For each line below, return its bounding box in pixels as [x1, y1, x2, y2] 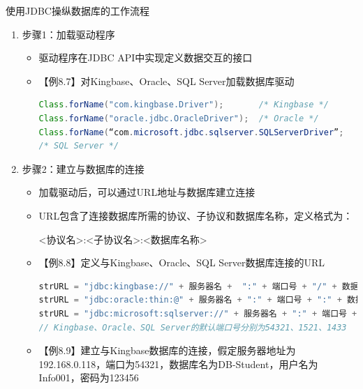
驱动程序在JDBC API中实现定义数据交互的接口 [38, 50, 253, 65]
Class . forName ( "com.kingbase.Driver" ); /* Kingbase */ [38, 100, 329, 110]
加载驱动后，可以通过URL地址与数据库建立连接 [38, 185, 255, 199]
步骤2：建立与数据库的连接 [22, 161, 145, 176]
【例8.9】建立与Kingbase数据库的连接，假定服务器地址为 [38, 343, 296, 358]
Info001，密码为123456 [38, 370, 139, 385]
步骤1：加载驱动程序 [22, 26, 115, 41]
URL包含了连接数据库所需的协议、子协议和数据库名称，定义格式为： [38, 208, 353, 222]
